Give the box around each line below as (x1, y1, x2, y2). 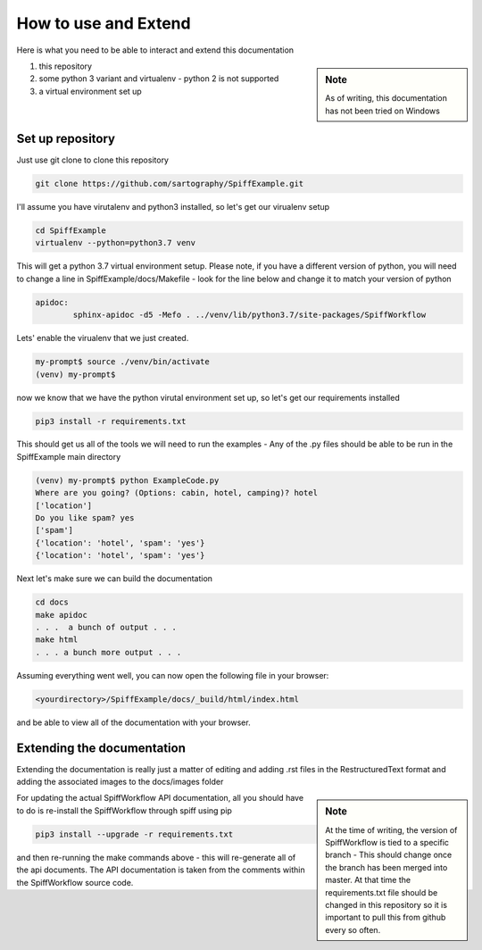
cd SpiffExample (35, 226, 107, 236)
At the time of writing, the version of (325, 824, 458, 835)
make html (35, 635, 79, 645)
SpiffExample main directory (16, 451, 121, 462)
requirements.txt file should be (325, 887, 438, 897)
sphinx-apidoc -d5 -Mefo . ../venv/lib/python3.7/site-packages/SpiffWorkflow (72, 310, 427, 321)
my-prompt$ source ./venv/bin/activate (35, 357, 210, 367)
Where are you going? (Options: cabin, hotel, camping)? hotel (35, 487, 319, 498)
